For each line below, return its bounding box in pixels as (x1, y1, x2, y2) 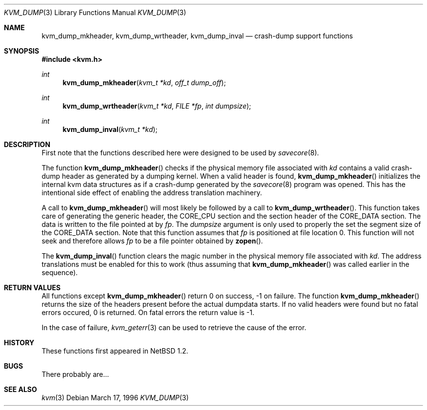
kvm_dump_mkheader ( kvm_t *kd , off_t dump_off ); (62, 78, 226, 87)
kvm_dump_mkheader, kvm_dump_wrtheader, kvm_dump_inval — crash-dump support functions (41, 32, 353, 40)
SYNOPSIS (4, 47, 39, 55)
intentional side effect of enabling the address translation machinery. (41, 188, 262, 197)
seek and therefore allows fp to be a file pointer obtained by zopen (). (41, 237, 263, 245)
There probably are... (41, 370, 109, 378)
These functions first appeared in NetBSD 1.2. (41, 347, 189, 355)
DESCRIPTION (4, 140, 51, 149)
